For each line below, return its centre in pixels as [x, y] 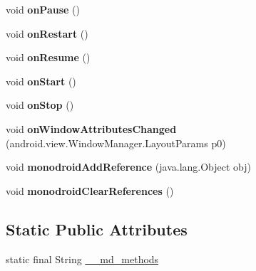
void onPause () [43, 9]
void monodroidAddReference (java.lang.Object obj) [129, 167]
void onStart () [41, 81]
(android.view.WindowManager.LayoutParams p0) [116, 143]
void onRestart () [47, 33]
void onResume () [48, 57]
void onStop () [40, 105]
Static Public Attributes [97, 229]
